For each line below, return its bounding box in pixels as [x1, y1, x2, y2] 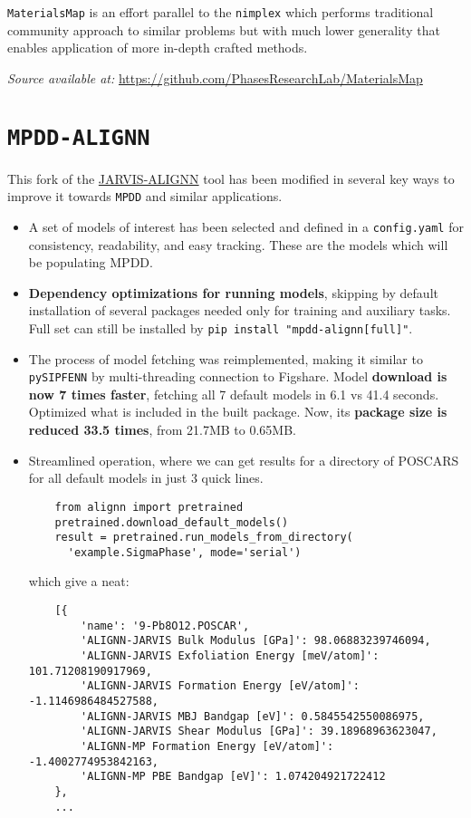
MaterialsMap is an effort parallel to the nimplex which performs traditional [7, 3, 434, 21]
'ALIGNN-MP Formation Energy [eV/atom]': [81, 739, 334, 753]
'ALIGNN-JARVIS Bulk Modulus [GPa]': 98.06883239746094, [81, 634, 431, 648]
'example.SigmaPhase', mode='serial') [67, 545, 302, 559]
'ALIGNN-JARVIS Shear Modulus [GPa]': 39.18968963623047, [81, 725, 437, 738]
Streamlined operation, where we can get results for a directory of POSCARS [28, 450, 459, 469]
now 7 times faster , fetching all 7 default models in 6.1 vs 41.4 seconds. [28, 384, 439, 403]
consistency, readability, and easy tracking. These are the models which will [28, 235, 448, 254]
